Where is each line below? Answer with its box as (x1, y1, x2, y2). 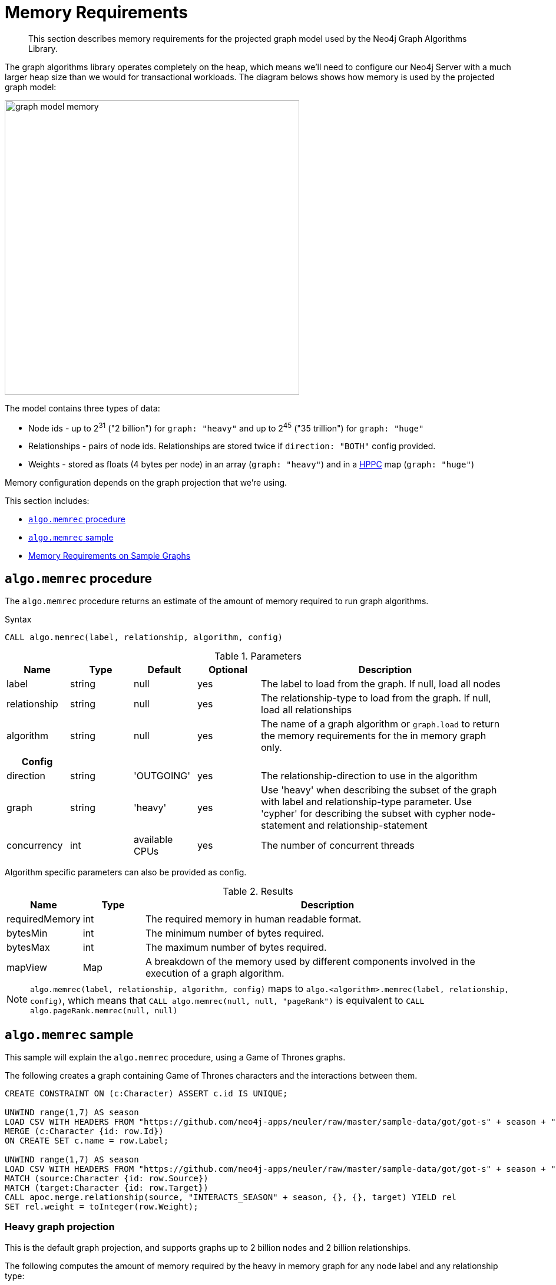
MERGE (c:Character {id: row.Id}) (5, 1126, 164, 1136)
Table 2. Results (223, 885, 293, 898)
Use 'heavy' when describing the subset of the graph (261, 784, 497, 796)
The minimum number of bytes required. (145, 927, 325, 940)
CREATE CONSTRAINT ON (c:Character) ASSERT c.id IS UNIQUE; (5, 1089, 288, 1099)
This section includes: (5, 496, 90, 506)
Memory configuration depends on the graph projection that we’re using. (5, 477, 287, 488)
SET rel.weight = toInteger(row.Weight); (5, 1202, 198, 1212)
